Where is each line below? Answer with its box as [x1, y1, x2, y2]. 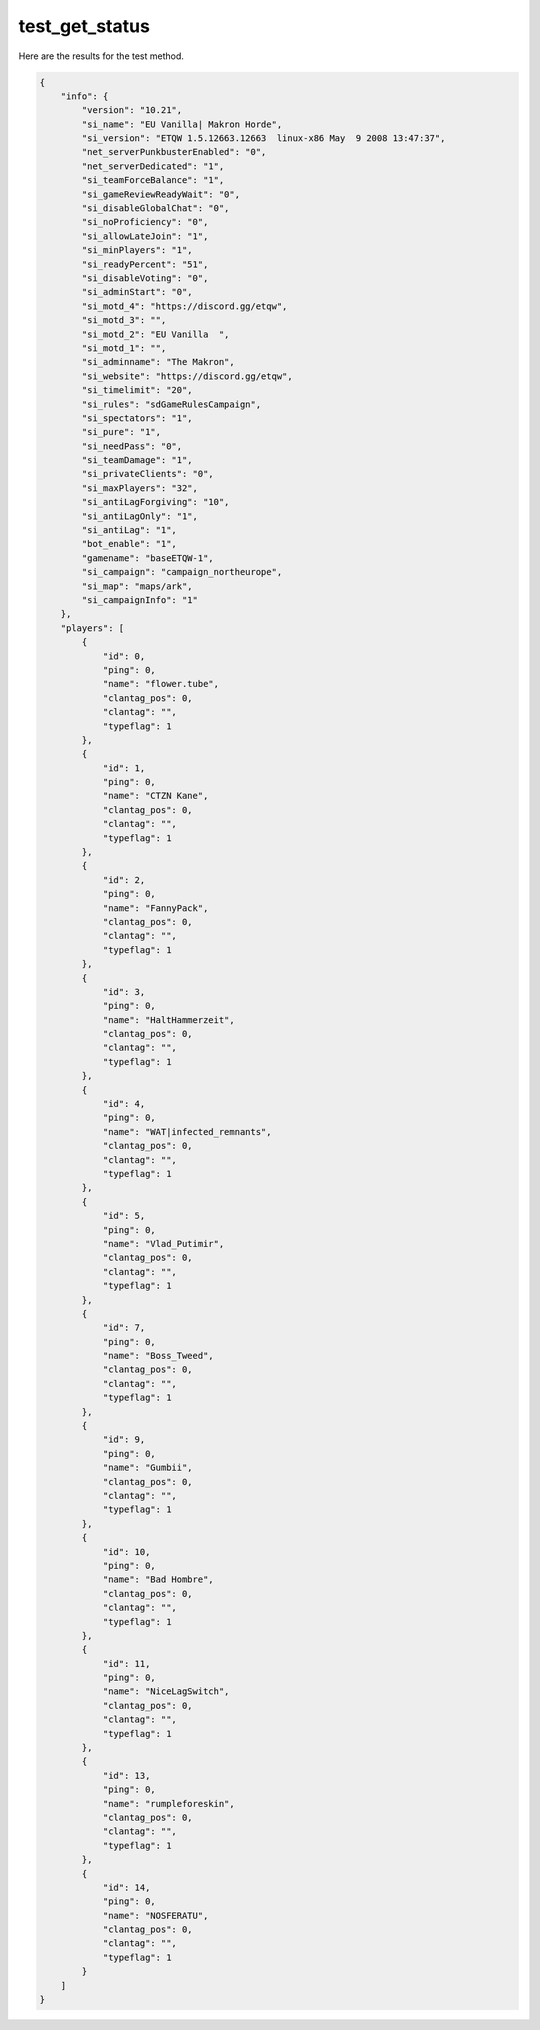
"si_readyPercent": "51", [81, 258, 209, 270]
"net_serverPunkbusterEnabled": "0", [81, 146, 267, 158]
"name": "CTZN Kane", [102, 790, 209, 802]
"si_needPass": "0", [81, 440, 183, 452]
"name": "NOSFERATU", [102, 1910, 209, 1921]
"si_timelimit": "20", [81, 385, 194, 396]
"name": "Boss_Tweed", [102, 1350, 214, 1362]
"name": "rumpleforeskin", [102, 1798, 235, 1809]
